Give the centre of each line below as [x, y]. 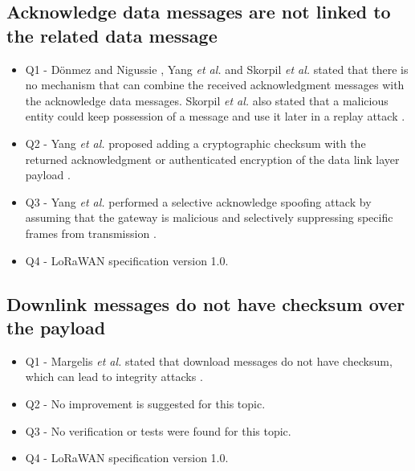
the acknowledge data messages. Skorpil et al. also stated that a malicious [207, 100]
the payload [56, 327]
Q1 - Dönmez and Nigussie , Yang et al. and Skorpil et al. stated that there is [217, 69]
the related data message [112, 35]
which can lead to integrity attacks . [114, 377]
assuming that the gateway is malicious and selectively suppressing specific [209, 217]
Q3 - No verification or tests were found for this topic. [158, 430]
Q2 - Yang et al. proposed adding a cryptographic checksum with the [195, 143]
